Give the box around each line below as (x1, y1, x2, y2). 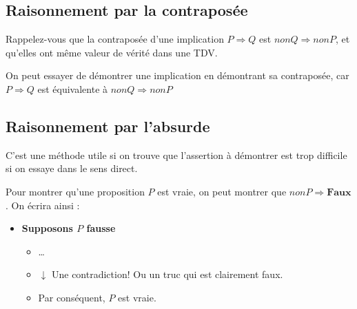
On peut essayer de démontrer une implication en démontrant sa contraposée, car (6, 68, 349, 83)
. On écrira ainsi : (6, 198, 80, 212)
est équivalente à (37, 81, 108, 96)
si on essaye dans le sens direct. (6, 161, 138, 175)
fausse (86, 221, 116, 235)
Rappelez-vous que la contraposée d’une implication (6, 32, 224, 46)
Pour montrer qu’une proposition (6, 184, 145, 198)
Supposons (21, 221, 73, 235)
